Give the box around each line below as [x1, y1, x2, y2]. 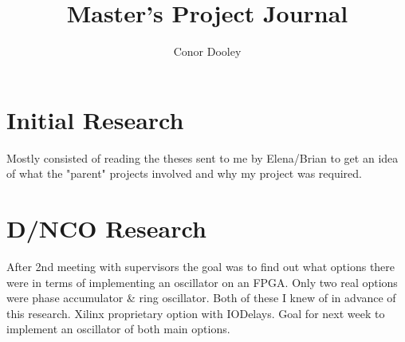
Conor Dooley [173, 43, 242, 60]
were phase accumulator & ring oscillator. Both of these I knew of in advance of [6, 289, 396, 306]
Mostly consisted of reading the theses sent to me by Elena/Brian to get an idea [6, 149, 399, 166]
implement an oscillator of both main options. [6, 320, 230, 337]
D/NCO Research [6, 212, 206, 245]
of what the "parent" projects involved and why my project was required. [6, 165, 362, 182]
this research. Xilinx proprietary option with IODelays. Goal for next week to [6, 305, 385, 321]
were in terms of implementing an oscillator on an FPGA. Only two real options [6, 273, 398, 290]
